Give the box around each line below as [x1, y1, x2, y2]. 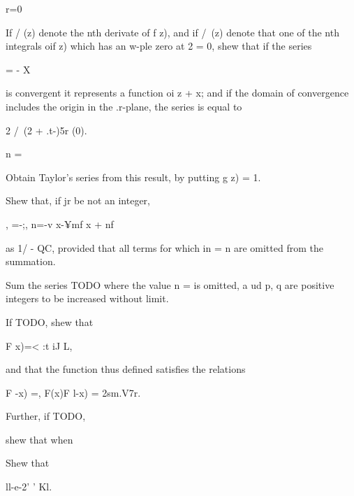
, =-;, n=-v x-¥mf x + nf [6, 216, 114, 231]
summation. [6, 254, 56, 269]
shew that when [6, 432, 73, 446]
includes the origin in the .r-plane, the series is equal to [6, 99, 242, 113]
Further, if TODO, [6, 409, 86, 423]
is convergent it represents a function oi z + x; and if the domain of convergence [6, 85, 349, 100]
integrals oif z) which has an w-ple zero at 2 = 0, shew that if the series [6, 38, 312, 53]
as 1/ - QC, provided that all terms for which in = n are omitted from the [6, 240, 323, 255]
